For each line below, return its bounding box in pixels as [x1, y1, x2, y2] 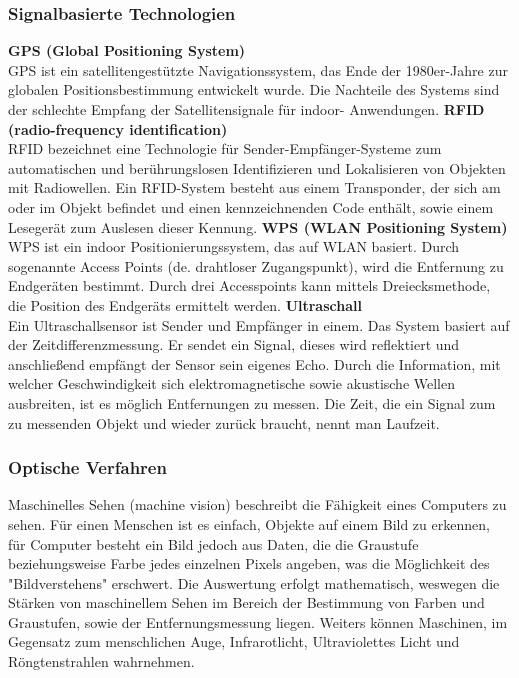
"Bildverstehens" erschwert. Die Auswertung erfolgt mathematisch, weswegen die [8, 572, 500, 593]
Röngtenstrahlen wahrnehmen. [8, 651, 195, 672]
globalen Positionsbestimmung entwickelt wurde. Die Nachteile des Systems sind [8, 79, 500, 100]
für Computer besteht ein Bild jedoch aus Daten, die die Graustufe [8, 533, 419, 554]
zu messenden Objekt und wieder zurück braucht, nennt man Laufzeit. [8, 412, 440, 433]
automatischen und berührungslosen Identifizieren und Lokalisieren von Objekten [8, 157, 506, 178]
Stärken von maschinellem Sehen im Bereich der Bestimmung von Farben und [8, 592, 485, 613]
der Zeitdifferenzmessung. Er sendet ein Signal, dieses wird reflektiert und [8, 334, 460, 355]
